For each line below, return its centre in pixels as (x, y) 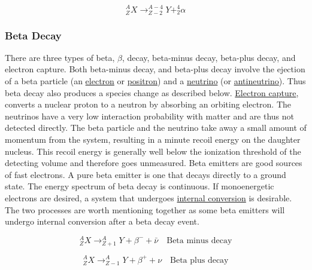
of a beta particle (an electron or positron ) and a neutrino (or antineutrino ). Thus (155, 81)
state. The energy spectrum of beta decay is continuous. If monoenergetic (140, 186)
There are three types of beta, (60, 57)
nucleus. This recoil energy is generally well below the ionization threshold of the (153, 151)
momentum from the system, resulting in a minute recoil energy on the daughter (153, 139)
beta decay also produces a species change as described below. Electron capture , (152, 92)
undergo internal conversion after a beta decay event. (102, 221)
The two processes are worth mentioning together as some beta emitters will (145, 209)
